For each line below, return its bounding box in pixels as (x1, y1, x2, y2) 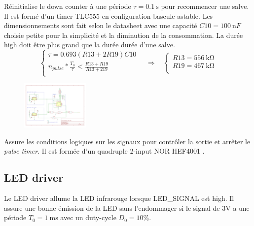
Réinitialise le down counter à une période (4, 1, 131, 11)
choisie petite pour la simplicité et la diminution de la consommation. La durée (4, 30, 243, 40)
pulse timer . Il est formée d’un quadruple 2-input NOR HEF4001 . (4, 146, 205, 156)
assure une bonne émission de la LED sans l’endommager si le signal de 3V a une (4, 202, 250, 213)
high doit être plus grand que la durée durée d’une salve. (4, 39, 175, 50)
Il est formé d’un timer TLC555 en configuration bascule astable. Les (4, 10, 213, 21)
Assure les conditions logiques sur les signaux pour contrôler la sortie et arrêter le (4, 136, 251, 146)
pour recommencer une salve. (161, 1, 249, 11)
